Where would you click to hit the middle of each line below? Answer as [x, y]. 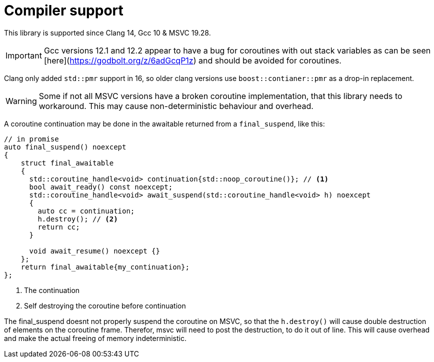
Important [24, 55]
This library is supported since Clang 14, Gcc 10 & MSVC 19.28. [107, 32]
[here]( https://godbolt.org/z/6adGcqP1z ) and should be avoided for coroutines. [192, 60]
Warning [21, 101]
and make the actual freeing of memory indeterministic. [95, 338]
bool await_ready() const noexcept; [101, 187]
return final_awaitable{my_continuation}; [105, 267]
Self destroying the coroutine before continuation [105, 305]
